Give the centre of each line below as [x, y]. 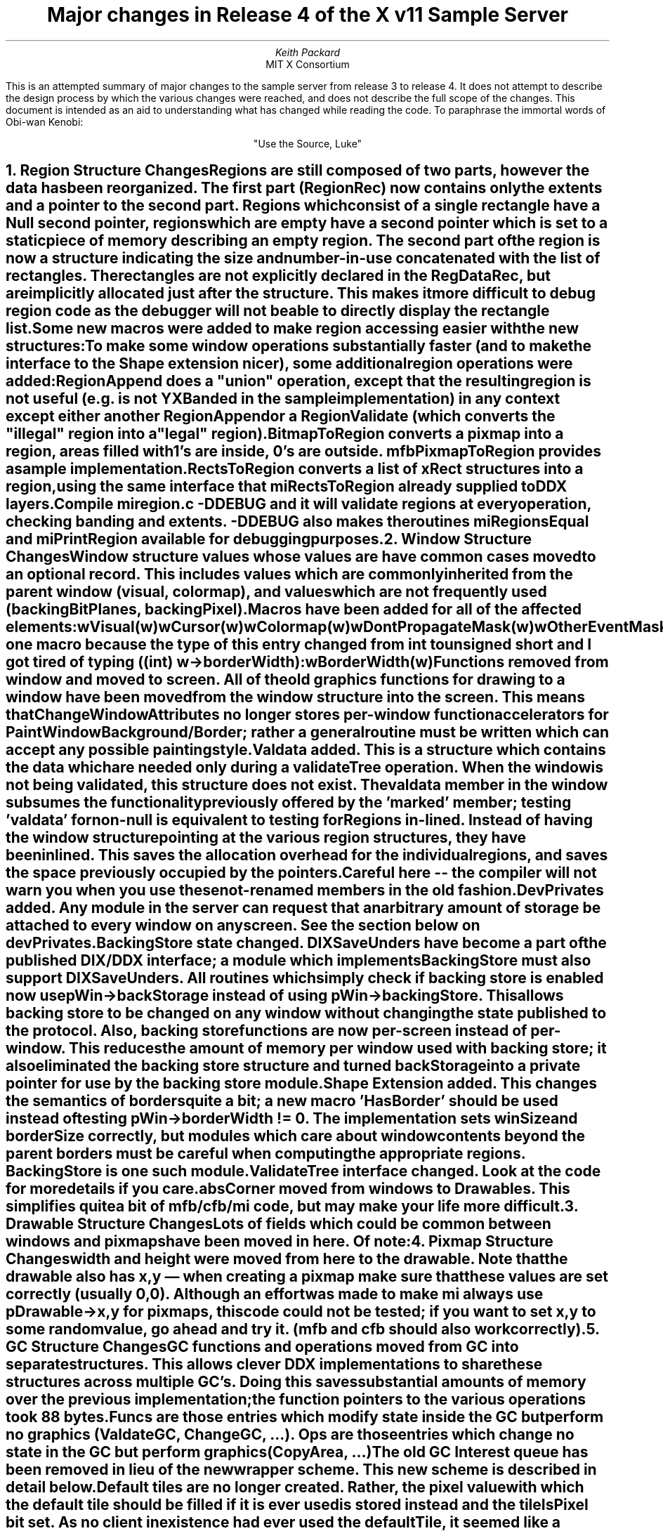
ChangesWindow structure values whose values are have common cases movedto [301, 557]
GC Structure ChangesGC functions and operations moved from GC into [262, 1347]
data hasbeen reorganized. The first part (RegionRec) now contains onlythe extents [304, 188]
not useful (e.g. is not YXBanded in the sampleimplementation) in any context [283, 399]
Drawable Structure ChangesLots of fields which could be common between [278, 1224]
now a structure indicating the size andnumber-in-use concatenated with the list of [303, 258]
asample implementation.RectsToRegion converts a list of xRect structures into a [295, 469]
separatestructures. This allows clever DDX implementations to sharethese [274, 1365]
